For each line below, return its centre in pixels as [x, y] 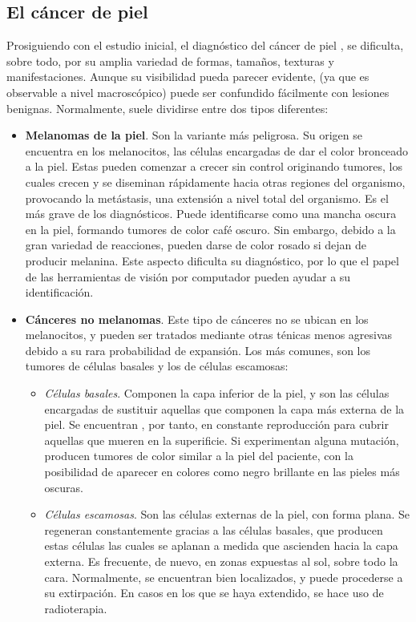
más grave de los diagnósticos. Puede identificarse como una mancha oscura [211, 214]
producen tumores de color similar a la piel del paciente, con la [199, 456]
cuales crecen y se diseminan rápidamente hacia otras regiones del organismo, [215, 182]
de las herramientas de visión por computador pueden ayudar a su [188, 276]
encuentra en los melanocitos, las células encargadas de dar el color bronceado [217, 150]
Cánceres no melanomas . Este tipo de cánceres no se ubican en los [197, 319]
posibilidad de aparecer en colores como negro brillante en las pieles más [222, 472]
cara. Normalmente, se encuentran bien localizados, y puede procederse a [224, 577]
